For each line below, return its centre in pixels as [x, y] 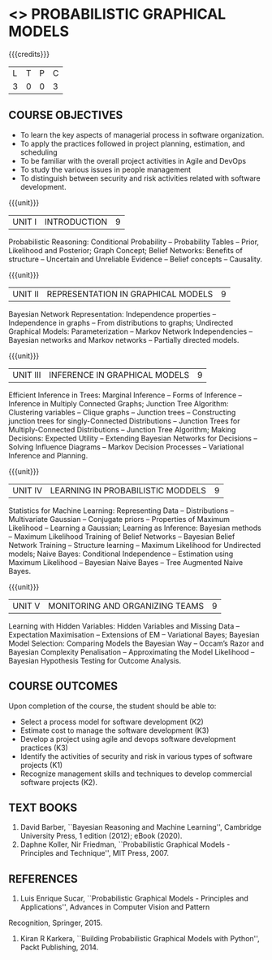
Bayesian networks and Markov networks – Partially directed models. [124, 340]
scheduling [39, 152]
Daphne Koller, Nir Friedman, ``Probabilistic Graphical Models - [125, 844]
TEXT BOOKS [43, 807]
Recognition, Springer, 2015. [56, 923]
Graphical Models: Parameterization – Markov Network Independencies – [131, 331]
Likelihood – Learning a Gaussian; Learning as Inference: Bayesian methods [135, 528]
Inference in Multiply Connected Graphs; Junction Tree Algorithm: [119, 403]
